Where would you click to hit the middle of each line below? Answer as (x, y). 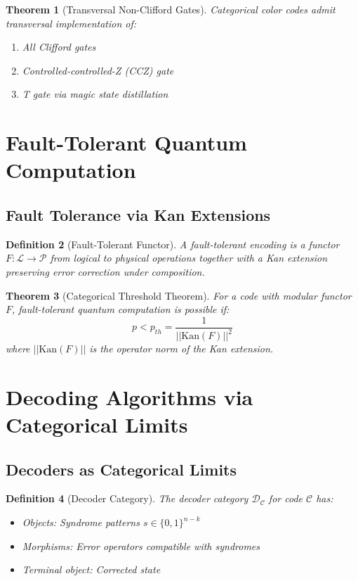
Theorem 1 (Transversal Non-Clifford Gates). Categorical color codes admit (171, 9)
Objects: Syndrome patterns (81, 522)
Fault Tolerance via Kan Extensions (138, 214)
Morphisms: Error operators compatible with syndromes (141, 545)
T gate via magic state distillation (95, 94)
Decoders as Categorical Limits (121, 469)
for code (285, 498)
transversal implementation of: (71, 23)
